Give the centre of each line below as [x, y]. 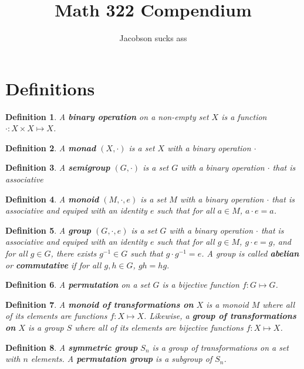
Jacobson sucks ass [153, 38]
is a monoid [227, 304]
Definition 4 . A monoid [52, 199]
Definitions [50, 88]
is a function [244, 116]
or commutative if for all [53, 265]
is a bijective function [201, 285]
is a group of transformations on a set [221, 347]
